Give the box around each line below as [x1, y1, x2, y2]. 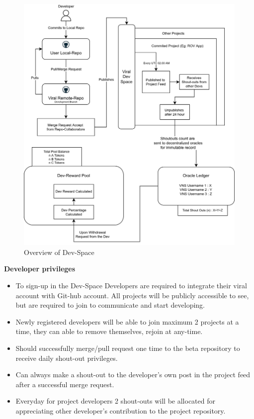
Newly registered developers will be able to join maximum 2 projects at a [15, 316, 239, 327]
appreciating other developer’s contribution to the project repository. [15, 405, 226, 416]
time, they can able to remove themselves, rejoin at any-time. [15, 326, 203, 336]
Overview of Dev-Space [24, 247, 94, 257]
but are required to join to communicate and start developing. [15, 300, 205, 310]
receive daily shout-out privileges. [15, 352, 118, 363]
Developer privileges [4, 263, 76, 274]
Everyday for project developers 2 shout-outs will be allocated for [15, 396, 215, 406]
